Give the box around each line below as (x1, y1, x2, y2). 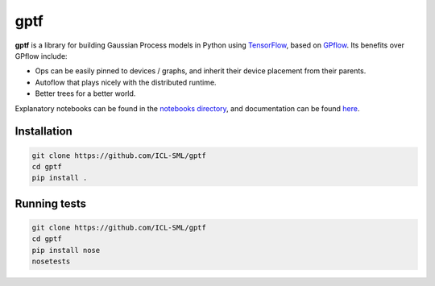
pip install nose (31, 246, 101, 255)
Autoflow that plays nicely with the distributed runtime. (35, 77, 217, 87)
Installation (14, 125, 72, 139)
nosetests (31, 257, 71, 266)
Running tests (14, 197, 87, 210)
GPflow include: (14, 51, 68, 60)
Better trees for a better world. (35, 89, 136, 98)
